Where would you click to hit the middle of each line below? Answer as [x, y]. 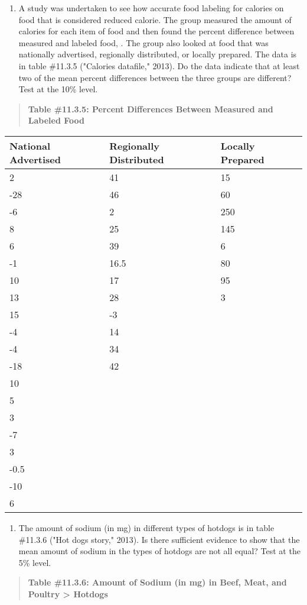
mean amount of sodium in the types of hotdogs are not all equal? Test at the [159, 551]
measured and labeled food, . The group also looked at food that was [143, 42]
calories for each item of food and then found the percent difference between [156, 31]
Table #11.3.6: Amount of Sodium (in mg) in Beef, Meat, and [157, 582]
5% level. [35, 562]
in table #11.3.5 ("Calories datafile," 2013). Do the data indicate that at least [159, 65]
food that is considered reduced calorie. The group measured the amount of [155, 19]
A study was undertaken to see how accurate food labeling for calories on [151, 8]
